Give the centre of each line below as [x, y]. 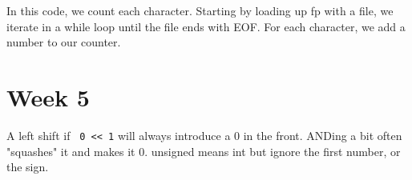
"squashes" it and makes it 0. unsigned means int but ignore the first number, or [204, 151]
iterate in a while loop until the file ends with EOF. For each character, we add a [206, 26]
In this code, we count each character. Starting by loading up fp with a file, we [200, 10]
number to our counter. [64, 42]
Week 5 [48, 96]
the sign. [28, 167]
